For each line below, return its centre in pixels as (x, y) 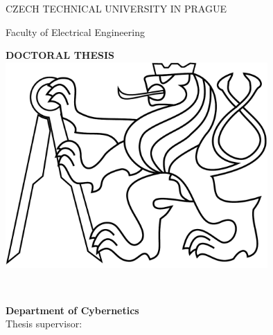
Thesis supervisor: (44, 324)
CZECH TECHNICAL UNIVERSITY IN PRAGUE (116, 8)
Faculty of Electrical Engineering (75, 31)
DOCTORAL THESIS (60, 55)
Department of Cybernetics (72, 310)
